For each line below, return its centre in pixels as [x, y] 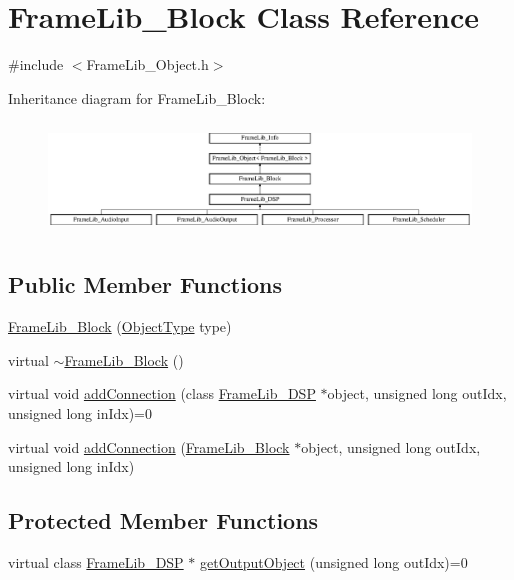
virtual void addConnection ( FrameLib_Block [149, 446]
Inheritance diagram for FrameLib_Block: [137, 97]
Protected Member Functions [163, 520]
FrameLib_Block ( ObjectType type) [120, 326]
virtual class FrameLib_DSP [96, 561]
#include [36, 64]
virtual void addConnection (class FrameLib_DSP [162, 393]
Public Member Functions [145, 284]
